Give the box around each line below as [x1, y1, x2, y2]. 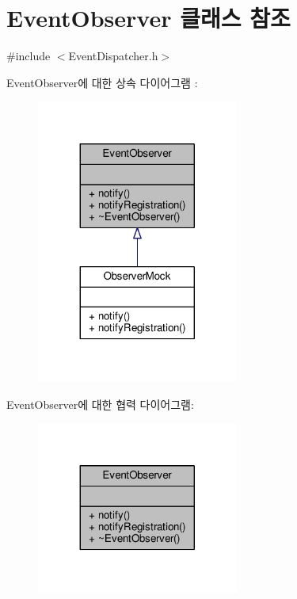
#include [6, 48, 51, 64]
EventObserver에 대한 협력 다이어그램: [6, 395, 194, 412]
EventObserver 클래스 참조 [6, 2, 291, 34]
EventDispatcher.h [68, 48, 158, 64]
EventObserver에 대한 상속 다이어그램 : [6, 74, 198, 90]
